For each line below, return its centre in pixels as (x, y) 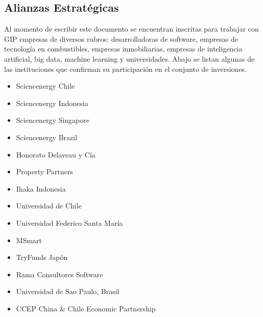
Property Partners (44, 171)
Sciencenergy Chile (45, 86)
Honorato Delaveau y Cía (56, 154)
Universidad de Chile (49, 206)
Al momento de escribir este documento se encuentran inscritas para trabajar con (131, 29)
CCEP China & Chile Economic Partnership (86, 308)
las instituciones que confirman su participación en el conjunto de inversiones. (126, 69)
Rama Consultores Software (59, 274)
